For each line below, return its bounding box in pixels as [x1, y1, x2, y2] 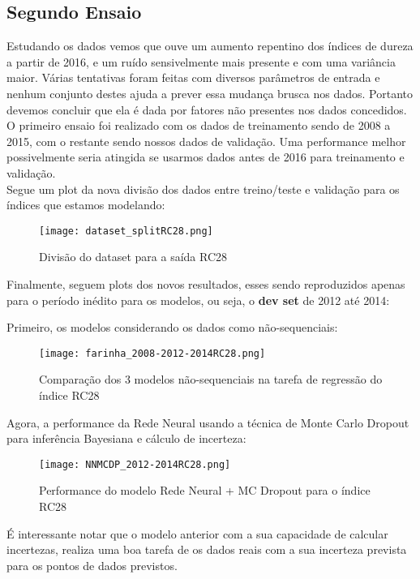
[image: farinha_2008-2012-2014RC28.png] [39, 347, 266, 359]
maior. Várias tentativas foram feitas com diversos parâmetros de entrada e [6, 69, 380, 86]
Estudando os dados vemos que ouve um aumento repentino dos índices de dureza [6, 37, 414, 54]
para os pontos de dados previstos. [6, 556, 178, 573]
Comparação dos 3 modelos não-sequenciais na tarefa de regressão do [39, 371, 383, 388]
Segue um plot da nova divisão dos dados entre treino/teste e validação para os [6, 180, 400, 197]
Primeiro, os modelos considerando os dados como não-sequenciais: [6, 319, 338, 336]
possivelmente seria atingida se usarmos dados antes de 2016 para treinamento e [6, 148, 405, 165]
